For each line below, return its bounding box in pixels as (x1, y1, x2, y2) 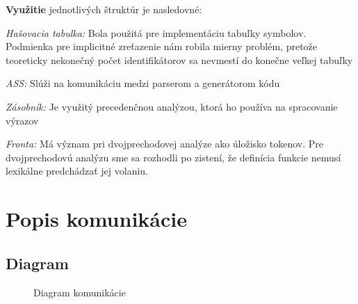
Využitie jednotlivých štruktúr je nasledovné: (6, 2, 202, 16)
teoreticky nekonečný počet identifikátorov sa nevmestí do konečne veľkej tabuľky (6, 52, 353, 67)
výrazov (6, 113, 39, 127)
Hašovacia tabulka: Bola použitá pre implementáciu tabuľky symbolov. (6, 25, 307, 40)
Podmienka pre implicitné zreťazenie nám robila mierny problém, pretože (6, 39, 318, 54)
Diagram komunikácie (33, 285, 126, 299)
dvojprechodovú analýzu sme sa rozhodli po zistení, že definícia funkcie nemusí (6, 150, 341, 164)
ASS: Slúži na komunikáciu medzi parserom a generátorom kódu (6, 76, 280, 90)
